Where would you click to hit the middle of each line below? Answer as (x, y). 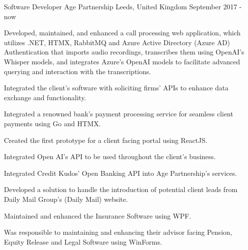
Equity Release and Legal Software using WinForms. (83, 241)
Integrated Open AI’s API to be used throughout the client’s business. (110, 156)
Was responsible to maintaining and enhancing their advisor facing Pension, (118, 232)
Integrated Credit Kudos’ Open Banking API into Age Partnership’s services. (121, 173)
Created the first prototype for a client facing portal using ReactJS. (106, 140)
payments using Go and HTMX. (53, 123)
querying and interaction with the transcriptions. (78, 71)
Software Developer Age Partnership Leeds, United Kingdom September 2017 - (123, 6)
